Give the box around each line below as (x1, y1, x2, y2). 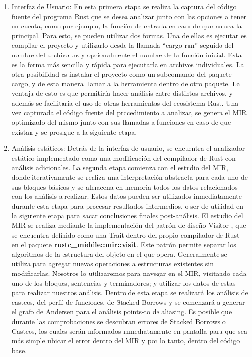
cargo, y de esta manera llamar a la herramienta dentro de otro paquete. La (11, 78, 240, 88)
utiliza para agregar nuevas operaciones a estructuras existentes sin (11, 258, 214, 269)
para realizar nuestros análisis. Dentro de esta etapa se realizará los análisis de (11, 287, 248, 298)
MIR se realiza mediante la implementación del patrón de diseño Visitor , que (11, 220, 246, 230)
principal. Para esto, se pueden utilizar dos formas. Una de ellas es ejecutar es (11, 30, 247, 40)
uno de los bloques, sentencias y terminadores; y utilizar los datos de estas (11, 277, 236, 288)
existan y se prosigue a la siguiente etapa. (11, 126, 137, 137)
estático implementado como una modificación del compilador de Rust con (11, 152, 236, 163)
